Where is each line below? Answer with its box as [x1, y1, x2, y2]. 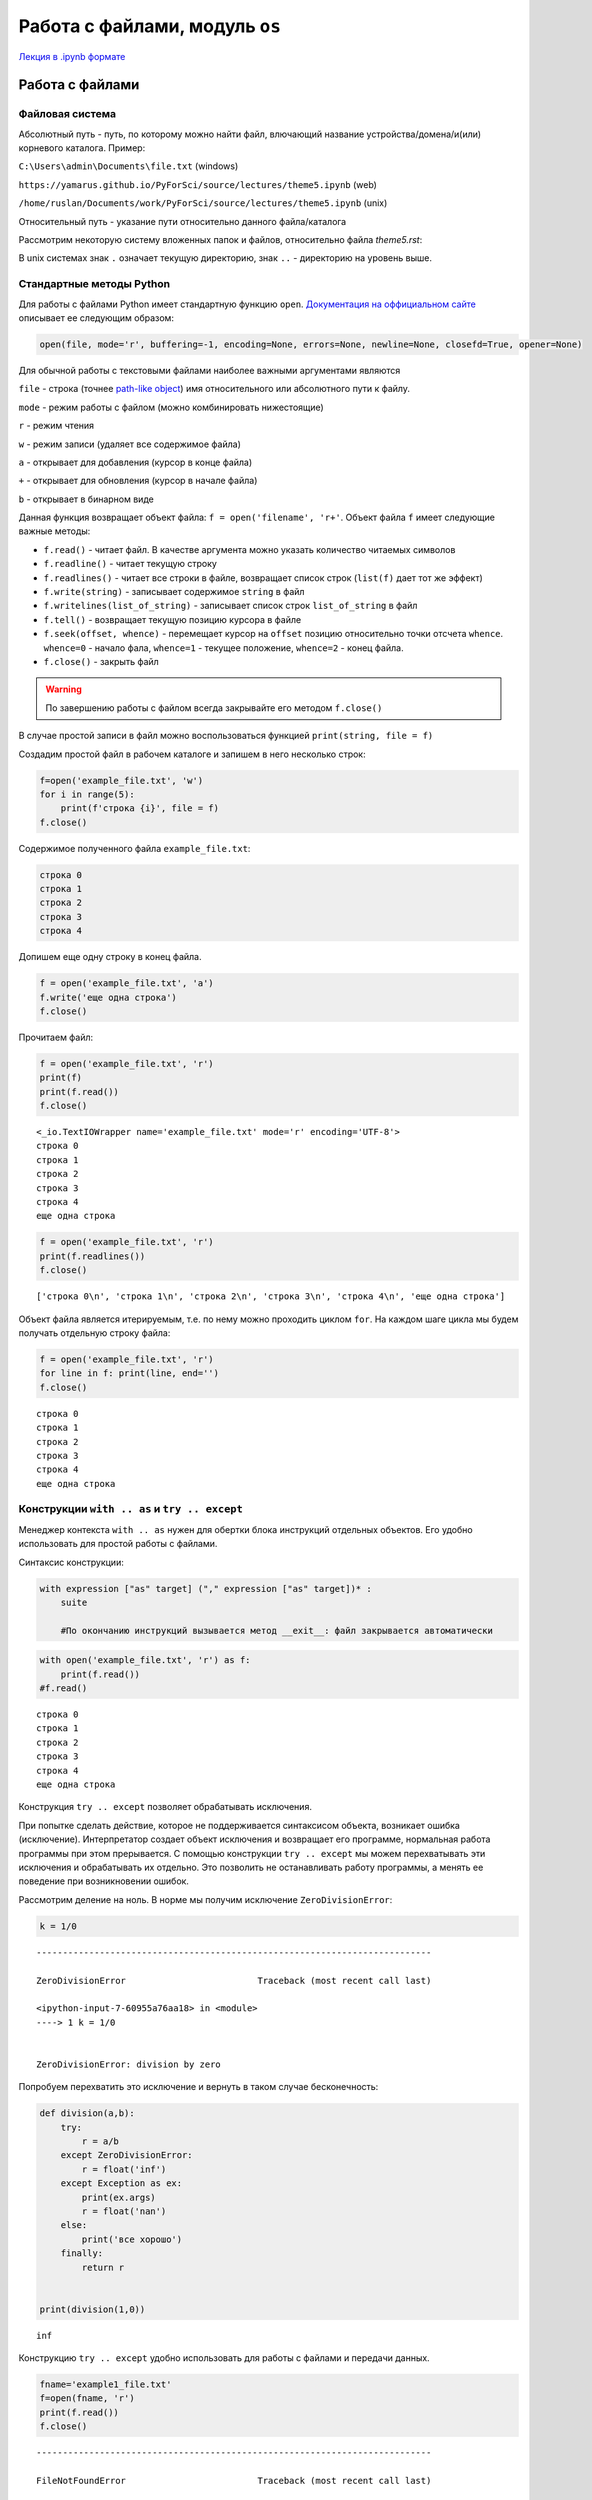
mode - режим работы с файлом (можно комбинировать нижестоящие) [18, 401, 324, 413]
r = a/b [81, 2136, 120, 2147]
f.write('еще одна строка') [39, 991, 177, 1003]
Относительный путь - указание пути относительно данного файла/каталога [18, 215, 347, 227]
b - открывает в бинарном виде [18, 493, 154, 505]
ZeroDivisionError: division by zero [36, 2058, 222, 2070]
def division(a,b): [39, 2108, 135, 2119]
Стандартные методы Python [18, 277, 170, 291]
